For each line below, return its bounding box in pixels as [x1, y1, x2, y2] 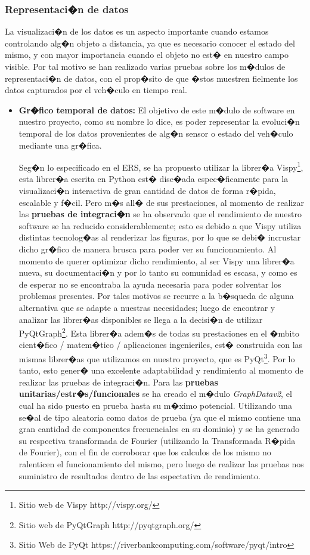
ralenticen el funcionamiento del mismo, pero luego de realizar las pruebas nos [18, 457, 304, 470]
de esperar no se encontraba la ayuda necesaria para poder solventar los [18, 277, 281, 290]
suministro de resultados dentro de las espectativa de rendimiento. [18, 469, 261, 482]
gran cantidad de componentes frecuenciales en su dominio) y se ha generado [18, 423, 300, 435]
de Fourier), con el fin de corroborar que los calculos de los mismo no [18, 446, 271, 458]
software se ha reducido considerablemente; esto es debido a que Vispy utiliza [18, 219, 302, 232]
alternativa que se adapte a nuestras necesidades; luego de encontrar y [18, 301, 275, 313]
